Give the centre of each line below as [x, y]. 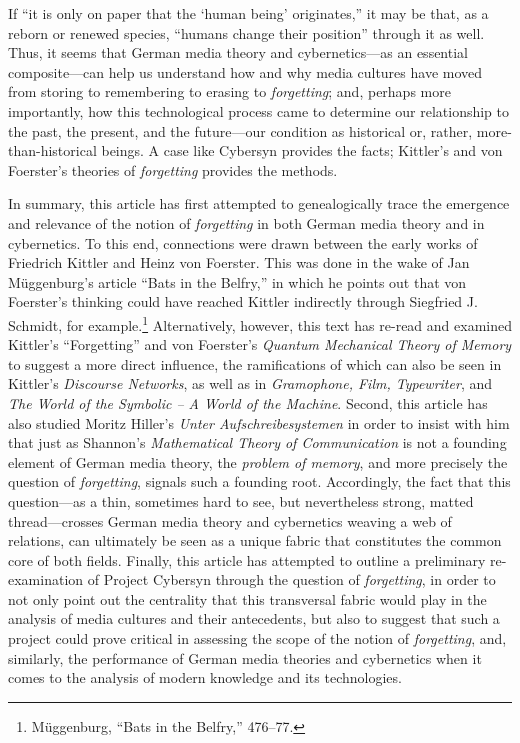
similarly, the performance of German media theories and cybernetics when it [245, 657]
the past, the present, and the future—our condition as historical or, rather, [240, 130]
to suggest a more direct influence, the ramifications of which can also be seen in [255, 363]
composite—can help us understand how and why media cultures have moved [245, 71]
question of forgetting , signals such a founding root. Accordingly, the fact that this [259, 481]
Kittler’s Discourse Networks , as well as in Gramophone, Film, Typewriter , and [250, 383]
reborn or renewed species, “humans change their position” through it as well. [246, 32]
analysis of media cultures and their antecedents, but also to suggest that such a [254, 618]
